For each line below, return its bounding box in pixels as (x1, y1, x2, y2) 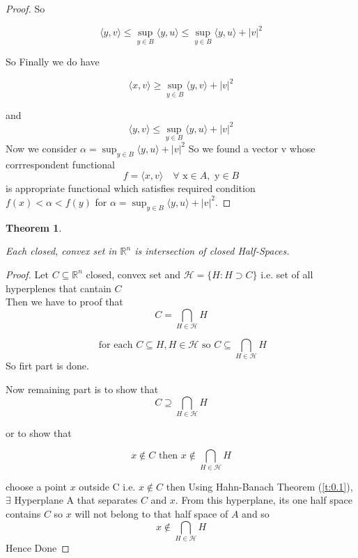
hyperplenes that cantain (6, 280, 111, 295)
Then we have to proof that (6, 294, 123, 309)
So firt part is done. (6, 358, 89, 373)
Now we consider (6, 141, 77, 155)
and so (242, 506, 270, 520)
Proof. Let (6, 266, 49, 281)
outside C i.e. (79, 479, 136, 493)
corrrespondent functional (6, 157, 115, 171)
